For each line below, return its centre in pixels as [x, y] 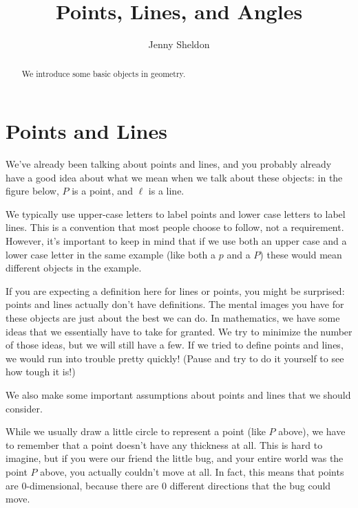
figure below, [32, 191]
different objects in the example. [74, 268]
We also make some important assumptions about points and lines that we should [178, 395]
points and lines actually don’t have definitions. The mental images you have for [175, 304]
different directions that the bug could [250, 485]
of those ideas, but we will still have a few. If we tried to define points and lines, [175, 345]
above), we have [312, 431]
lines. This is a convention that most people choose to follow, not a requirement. [175, 227]
